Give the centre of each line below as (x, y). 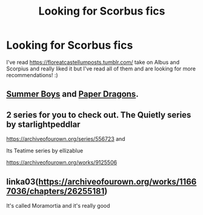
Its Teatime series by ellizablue (45, 151)
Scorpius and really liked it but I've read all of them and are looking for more (101, 69)
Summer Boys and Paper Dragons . (72, 94)
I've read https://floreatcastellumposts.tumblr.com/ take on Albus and (93, 62)
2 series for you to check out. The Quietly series (99, 114)
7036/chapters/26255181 (55, 191)
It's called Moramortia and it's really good (58, 205)
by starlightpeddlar (43, 124)
